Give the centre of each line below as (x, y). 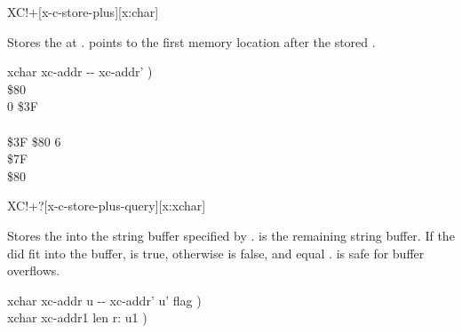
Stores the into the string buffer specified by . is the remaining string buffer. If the (231, 235)
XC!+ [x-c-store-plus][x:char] (83, 12)
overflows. (34, 270)
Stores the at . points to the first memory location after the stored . (191, 41)
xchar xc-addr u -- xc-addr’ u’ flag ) (104, 300)
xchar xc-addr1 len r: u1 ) (77, 317)
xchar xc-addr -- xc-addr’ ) (80, 71)
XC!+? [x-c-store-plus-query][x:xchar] (107, 206)
